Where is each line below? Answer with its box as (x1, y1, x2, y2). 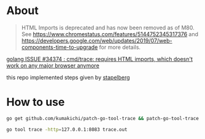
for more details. (99, 43, 141, 51)
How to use (6, 96, 65, 109)
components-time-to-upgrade (21, 43, 98, 51)
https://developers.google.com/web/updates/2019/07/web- (21, 37, 173, 44)
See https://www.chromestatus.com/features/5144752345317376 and (21, 30, 198, 37)
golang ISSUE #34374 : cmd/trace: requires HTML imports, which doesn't (6, 55, 193, 62)
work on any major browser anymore (6, 62, 99, 69)
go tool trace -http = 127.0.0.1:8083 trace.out (6, 126, 128, 132)
